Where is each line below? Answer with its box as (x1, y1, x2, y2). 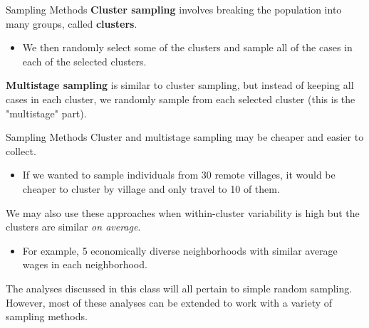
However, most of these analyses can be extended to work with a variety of (6, 295, 333, 310)
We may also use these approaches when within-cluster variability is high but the (6, 205, 360, 220)
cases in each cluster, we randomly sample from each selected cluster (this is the (6, 91, 355, 106)
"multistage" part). (6, 105, 87, 120)
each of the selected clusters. (22, 53, 147, 68)
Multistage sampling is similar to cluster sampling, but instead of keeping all (6, 78, 354, 92)
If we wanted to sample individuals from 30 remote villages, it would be (22, 167, 336, 182)
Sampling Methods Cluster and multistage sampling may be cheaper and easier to (6, 129, 364, 144)
